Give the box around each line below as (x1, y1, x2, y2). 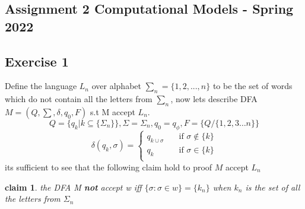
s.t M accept (90, 105, 135, 118)
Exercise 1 (5, 52, 69, 70)
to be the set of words (212, 80, 293, 92)
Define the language (5, 80, 77, 92)
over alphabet (91, 80, 141, 92)
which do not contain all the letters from (5, 93, 152, 105)
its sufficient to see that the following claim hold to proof (5, 160, 212, 173)
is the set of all (245, 180, 300, 193)
